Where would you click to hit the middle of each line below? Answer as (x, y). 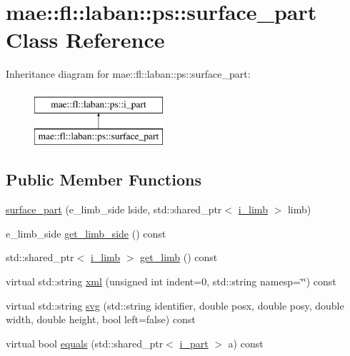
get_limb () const (179, 257)
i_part (194, 343)
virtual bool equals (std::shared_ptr (85, 343)
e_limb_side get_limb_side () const (86, 233)
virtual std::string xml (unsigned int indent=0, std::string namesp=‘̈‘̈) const (171, 281)
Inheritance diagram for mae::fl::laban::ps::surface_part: (128, 74)
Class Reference (85, 40)
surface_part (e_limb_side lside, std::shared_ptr (114, 209)
